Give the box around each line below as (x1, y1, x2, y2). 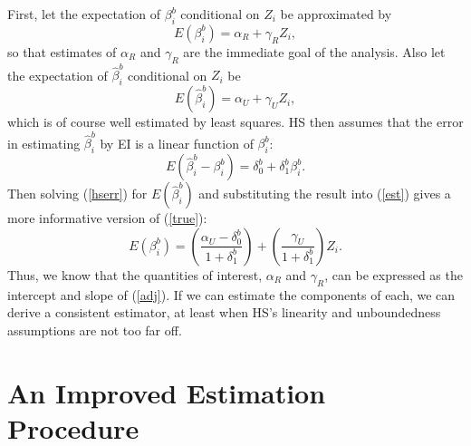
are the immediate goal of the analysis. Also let (183, 42, 446, 61)
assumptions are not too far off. (7, 320, 182, 339)
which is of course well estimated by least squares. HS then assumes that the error (7, 112, 464, 131)
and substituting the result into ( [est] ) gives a (198, 184, 451, 203)
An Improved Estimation (7, 373, 326, 411)
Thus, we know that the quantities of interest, (7, 265, 263, 284)
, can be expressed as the (324, 265, 463, 284)
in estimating (7, 133, 81, 152)
